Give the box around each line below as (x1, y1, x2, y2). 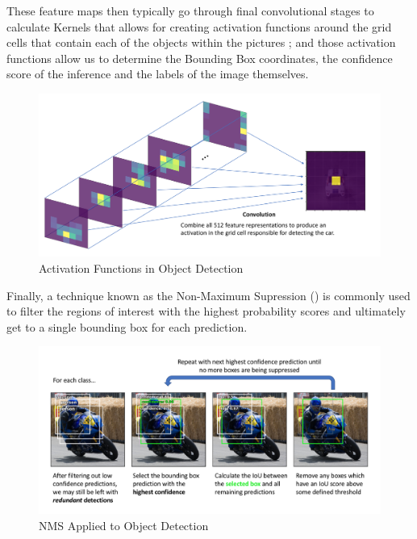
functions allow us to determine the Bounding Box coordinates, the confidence (6, 49, 393, 66)
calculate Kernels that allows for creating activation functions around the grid (6, 18, 392, 35)
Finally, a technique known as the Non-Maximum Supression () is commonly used (6, 286, 411, 303)
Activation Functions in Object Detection (39, 260, 244, 277)
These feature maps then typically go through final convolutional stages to (6, 2, 374, 19)
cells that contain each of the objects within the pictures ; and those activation (6, 34, 396, 51)
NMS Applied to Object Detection (39, 516, 209, 533)
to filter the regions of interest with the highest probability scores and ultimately (6, 303, 406, 320)
